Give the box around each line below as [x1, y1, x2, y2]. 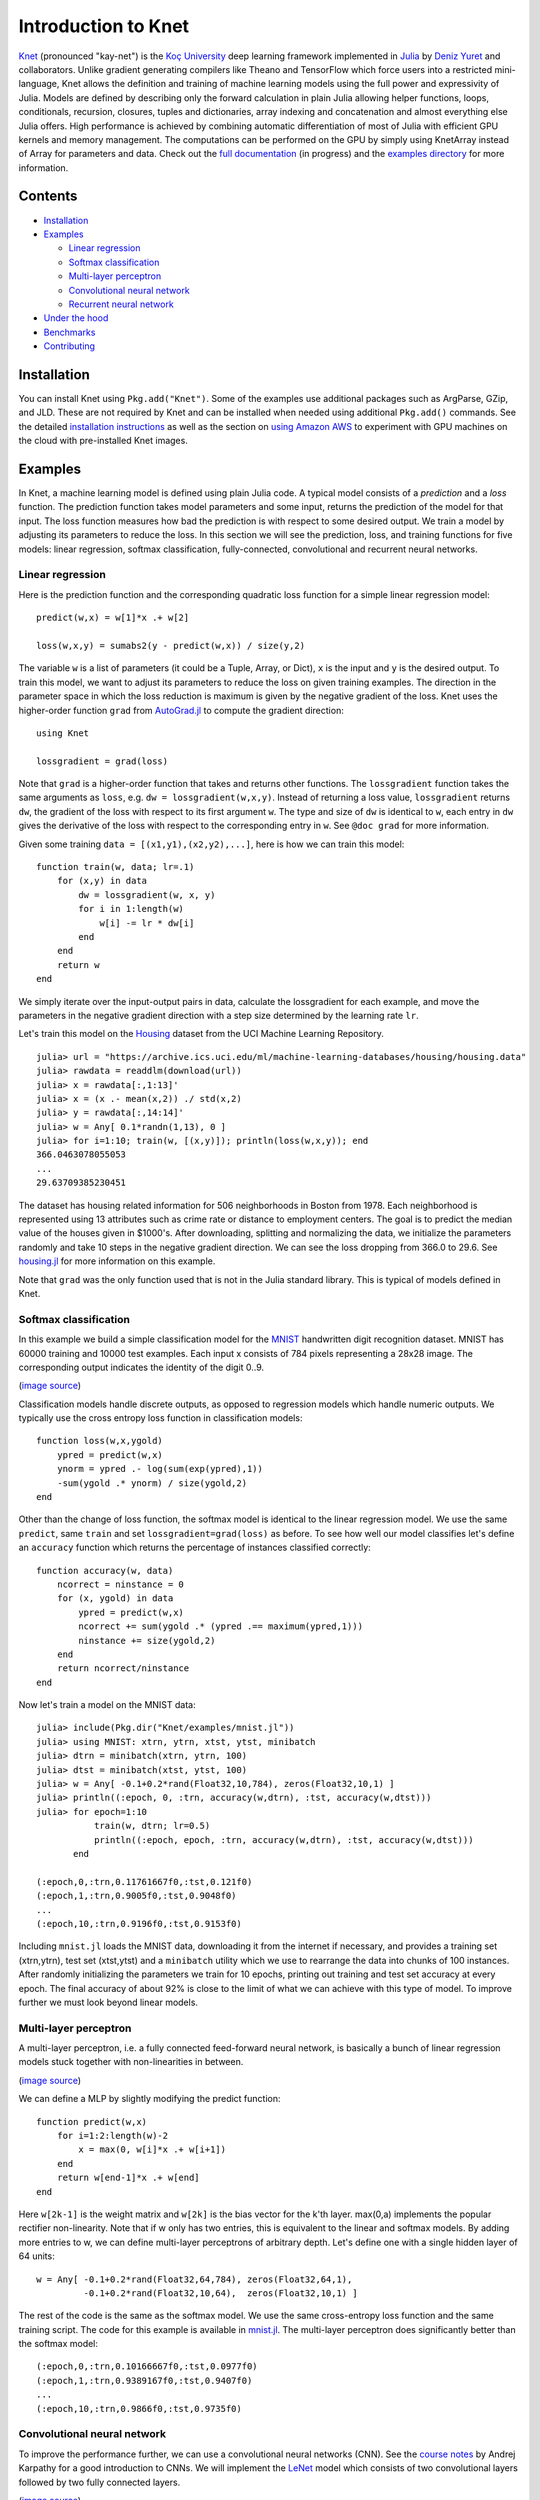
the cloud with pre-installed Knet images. [18, 435, 189, 447]
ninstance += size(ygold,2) [78, 1635, 216, 1646]
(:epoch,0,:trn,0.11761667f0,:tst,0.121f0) [36, 1876, 253, 1887]
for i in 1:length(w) [78, 903, 185, 915]
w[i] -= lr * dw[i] [99, 917, 195, 929]
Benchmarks [43, 326, 96, 338]
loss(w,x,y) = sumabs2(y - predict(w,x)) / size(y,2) [36, 640, 305, 651]
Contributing [43, 340, 95, 352]
